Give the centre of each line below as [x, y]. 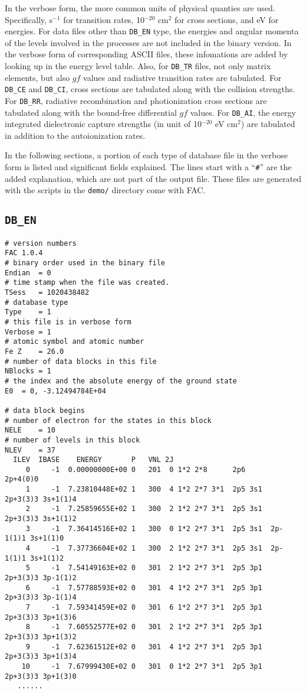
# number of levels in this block [73, 440]
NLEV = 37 [30, 450]
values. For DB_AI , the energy [243, 112]
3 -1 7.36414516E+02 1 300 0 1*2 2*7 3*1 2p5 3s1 [144, 528]
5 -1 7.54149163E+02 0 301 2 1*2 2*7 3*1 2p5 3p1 [144, 568]
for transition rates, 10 [104, 19]
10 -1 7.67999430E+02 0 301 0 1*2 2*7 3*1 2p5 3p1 [142, 666]
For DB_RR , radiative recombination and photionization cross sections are [136, 100]
